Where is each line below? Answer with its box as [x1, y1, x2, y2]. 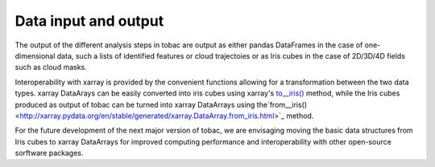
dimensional [14, 51, 56, 60]
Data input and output [14, 12, 164, 30]
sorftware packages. [14, 149, 84, 158]
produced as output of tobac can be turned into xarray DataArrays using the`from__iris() [14, 100, 308, 109]
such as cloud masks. [14, 63, 88, 72]
